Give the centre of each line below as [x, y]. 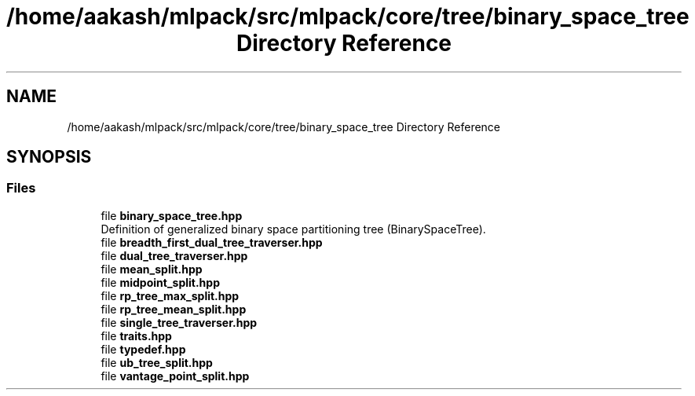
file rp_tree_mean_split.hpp [174, 309]
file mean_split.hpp [152, 269]
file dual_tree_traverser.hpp [174, 255]
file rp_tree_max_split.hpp [170, 295]
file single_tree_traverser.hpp [179, 322]
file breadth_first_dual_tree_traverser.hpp [212, 242]
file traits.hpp [136, 335]
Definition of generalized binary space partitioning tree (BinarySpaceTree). [293, 229]
